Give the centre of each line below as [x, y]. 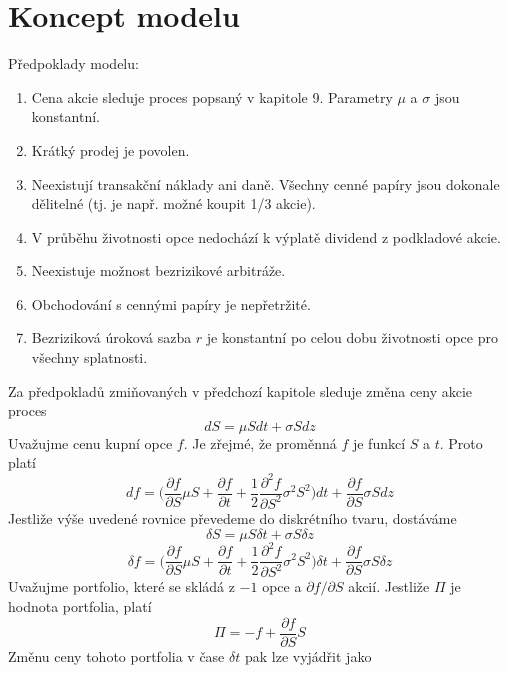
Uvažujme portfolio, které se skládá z [121, 586]
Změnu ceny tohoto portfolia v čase [116, 655]
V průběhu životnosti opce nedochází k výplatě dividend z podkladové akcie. [266, 236]
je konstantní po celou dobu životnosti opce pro [352, 337]
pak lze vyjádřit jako [308, 655]
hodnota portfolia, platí [80, 606]
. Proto [461, 442]
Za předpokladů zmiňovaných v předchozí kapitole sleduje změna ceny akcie [240, 390]
